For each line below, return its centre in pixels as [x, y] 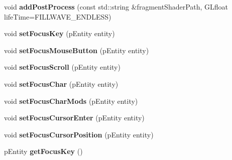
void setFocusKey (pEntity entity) [60, 33]
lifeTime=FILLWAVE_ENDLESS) [58, 16]
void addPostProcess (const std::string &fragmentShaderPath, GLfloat [116, 7]
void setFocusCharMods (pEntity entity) [71, 101]
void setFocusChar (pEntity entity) [61, 84]
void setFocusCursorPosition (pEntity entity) [79, 134]
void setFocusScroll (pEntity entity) [62, 67]
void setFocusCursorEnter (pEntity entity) [74, 118]
